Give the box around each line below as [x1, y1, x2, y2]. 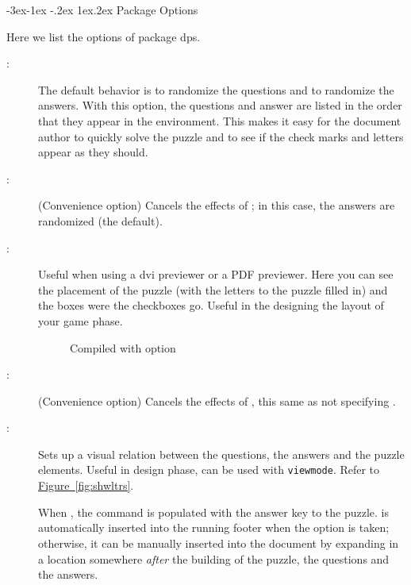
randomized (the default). [38, 212, 163, 229]
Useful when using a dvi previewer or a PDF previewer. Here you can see [38, 266, 394, 283]
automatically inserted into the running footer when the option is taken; [38, 519, 390, 536]
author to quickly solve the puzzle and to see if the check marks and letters [38, 128, 404, 144]
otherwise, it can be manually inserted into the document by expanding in [38, 534, 399, 551]
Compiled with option [70, 339, 176, 356]
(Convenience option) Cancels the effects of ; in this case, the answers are [38, 197, 395, 214]
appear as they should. [38, 144, 148, 160]
